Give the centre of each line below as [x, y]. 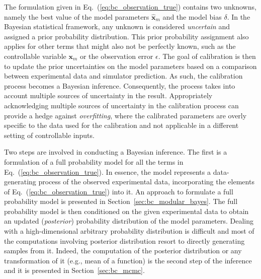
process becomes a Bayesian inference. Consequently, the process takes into [120, 85]
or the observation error [116, 56]
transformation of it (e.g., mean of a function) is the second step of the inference [128, 260]
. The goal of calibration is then [207, 56]
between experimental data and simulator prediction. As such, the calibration [123, 76]
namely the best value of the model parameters [77, 16]
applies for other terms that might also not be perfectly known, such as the [120, 46]
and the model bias [192, 16]
